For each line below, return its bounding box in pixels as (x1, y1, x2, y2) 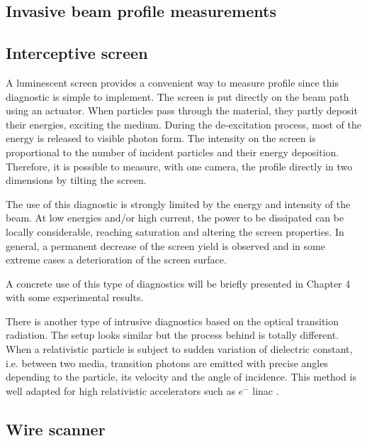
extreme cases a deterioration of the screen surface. (6, 252, 227, 267)
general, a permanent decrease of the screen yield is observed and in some (6, 238, 325, 253)
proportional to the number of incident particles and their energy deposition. (6, 144, 339, 159)
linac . (252, 383, 279, 398)
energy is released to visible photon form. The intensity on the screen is (6, 131, 316, 146)
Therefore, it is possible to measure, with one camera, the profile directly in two (6, 158, 353, 173)
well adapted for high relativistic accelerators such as (6, 383, 236, 398)
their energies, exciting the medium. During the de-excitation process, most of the (6, 116, 361, 131)
